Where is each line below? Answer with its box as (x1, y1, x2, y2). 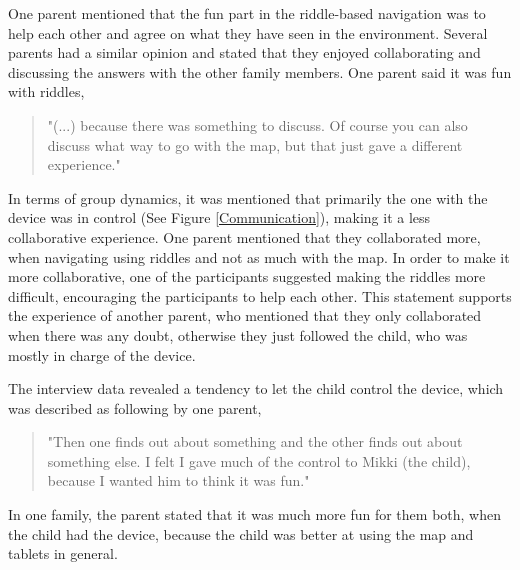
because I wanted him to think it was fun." (47, 470, 310, 491)
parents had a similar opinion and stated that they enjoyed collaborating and (8, 42, 481, 63)
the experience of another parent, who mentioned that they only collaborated (8, 305, 482, 326)
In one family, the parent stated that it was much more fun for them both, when (8, 504, 501, 525)
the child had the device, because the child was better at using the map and (8, 523, 474, 544)
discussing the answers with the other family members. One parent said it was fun (8, 61, 512, 82)
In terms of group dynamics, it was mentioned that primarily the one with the (8, 187, 488, 208)
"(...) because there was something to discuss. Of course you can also (47, 114, 468, 135)
